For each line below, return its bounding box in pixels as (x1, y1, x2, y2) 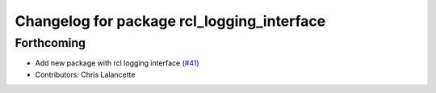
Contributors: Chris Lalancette (35, 70, 136, 79)
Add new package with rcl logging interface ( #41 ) (35, 58, 199, 68)
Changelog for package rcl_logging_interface (15, 12, 326, 30)
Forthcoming (15, 36, 86, 50)
